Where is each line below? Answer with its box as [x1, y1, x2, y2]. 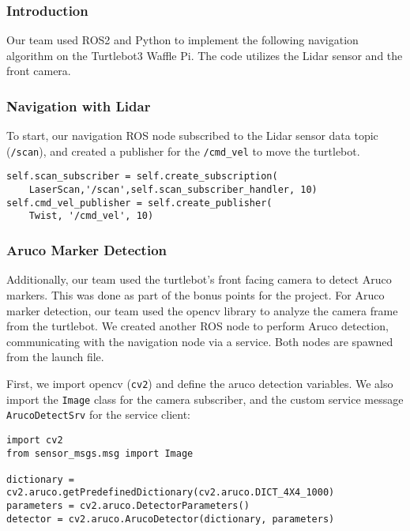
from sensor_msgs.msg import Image [6, 447, 194, 459]
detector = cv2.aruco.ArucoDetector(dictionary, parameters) [6, 513, 335, 525]
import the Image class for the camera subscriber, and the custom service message [6, 390, 404, 407]
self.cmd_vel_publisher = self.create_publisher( [6, 197, 273, 209]
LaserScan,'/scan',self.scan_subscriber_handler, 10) [28, 184, 318, 196]
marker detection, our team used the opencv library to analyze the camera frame [6, 302, 398, 318]
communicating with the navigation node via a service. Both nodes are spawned [6, 333, 393, 349]
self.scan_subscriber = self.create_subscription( [6, 171, 278, 183]
